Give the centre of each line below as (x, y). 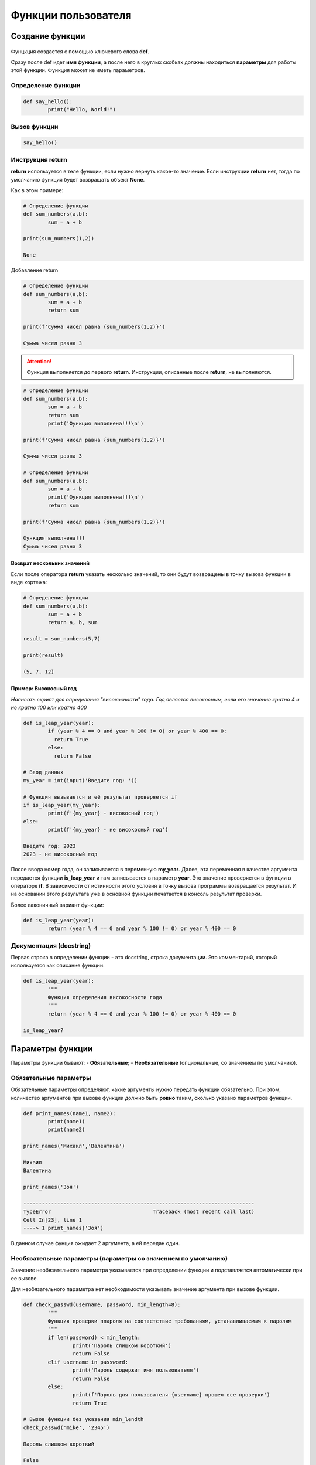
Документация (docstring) (51, 945)
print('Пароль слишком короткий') (122, 1345)
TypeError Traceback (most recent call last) (139, 1212)
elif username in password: (88, 1362)
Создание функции (48, 36)
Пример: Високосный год (44, 689)
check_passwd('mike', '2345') (66, 1427)
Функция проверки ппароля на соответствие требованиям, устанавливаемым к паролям (170, 1321)
